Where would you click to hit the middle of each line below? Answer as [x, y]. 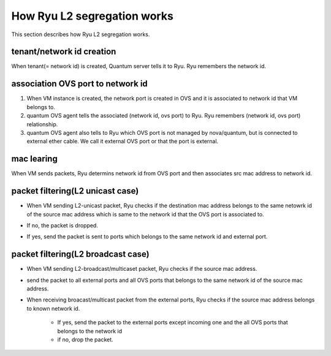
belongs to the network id [90, 331]
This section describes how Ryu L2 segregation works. [81, 34]
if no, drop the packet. [85, 339]
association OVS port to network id [80, 84]
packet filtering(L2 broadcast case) [80, 254]
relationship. [42, 124]
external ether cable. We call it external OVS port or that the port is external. [123, 142]
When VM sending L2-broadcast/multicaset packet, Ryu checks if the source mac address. [142, 269]
